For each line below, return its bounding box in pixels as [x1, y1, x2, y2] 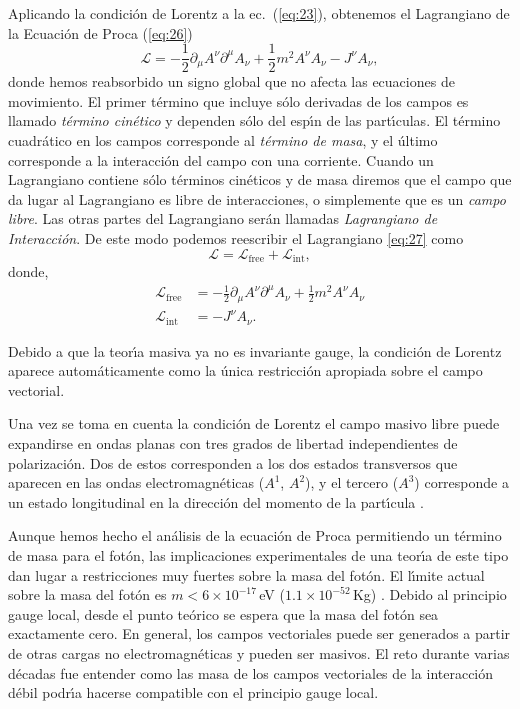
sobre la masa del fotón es [8, 584, 167, 605]
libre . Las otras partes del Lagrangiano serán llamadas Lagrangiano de [8, 208, 438, 229]
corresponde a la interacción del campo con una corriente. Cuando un [8, 149, 434, 170]
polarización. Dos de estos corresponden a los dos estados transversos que [8, 452, 458, 473]
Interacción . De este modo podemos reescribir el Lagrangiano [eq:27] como [8, 228, 464, 248]
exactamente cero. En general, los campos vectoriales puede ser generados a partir [8, 623, 511, 644]
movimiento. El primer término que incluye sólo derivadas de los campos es [8, 90, 469, 111]
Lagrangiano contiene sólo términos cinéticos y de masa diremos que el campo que [8, 169, 512, 190]
